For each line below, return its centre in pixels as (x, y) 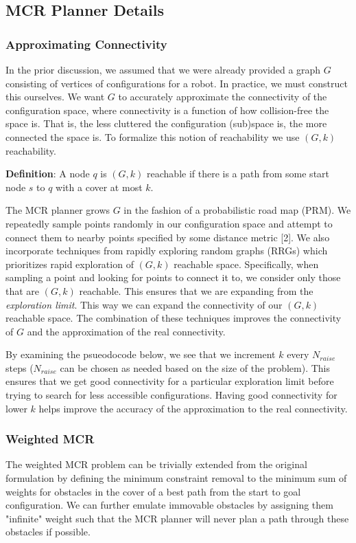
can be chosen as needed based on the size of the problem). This (195, 367)
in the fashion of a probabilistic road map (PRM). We (237, 210)
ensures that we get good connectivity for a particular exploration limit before (170, 381)
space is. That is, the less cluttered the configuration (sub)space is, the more (166, 123)
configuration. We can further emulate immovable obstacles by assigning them (169, 505)
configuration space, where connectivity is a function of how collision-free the (167, 110)
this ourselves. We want (55, 97)
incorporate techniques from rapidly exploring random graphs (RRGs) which (167, 251)
